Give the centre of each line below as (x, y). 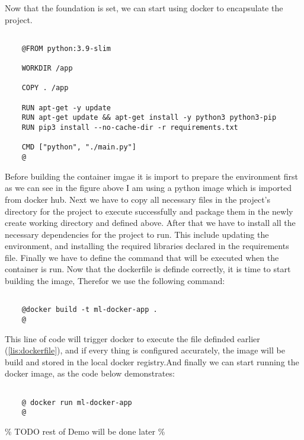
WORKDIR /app (47, 68)
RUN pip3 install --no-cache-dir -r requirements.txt (130, 128)
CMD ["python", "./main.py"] (79, 147)
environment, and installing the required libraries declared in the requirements (147, 246)
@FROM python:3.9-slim (66, 48)
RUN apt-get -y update (66, 108)
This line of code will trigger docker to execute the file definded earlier (132, 338)
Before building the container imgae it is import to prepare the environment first (151, 176)
